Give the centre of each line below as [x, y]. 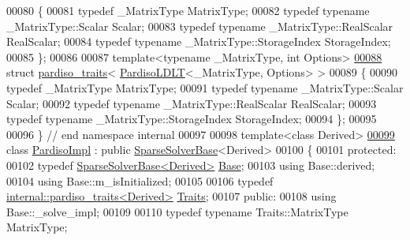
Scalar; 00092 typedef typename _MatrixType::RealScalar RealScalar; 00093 [192, 103]
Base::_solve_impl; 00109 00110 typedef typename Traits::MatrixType [177, 211]
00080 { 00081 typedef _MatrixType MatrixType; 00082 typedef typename [188, 10]
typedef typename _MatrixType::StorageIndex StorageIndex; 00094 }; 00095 [192, 119]
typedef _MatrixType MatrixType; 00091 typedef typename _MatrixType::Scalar [205, 87]
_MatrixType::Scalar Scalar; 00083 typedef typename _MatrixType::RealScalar [200, 26]
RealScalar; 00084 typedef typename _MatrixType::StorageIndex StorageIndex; [199, 41]
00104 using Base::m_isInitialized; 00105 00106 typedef [140, 180]
